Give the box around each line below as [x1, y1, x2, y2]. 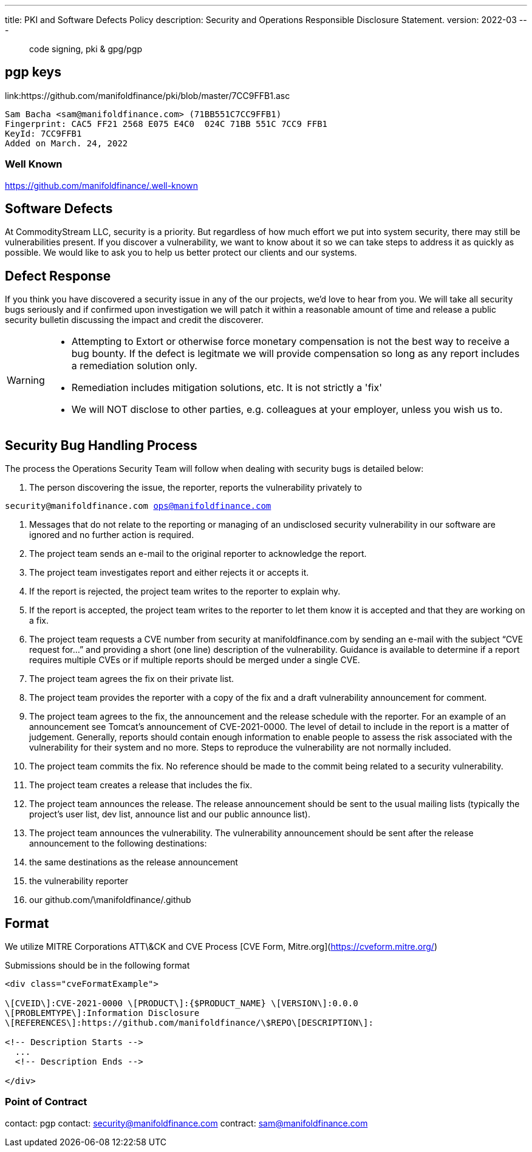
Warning [7, 374, 45, 387]
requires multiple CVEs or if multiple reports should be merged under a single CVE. [29, 655, 360, 666]
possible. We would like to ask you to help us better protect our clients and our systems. [5, 247, 357, 258]
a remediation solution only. [71, 360, 197, 372]
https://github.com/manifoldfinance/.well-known [5, 180, 198, 191]
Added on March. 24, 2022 [5, 138, 128, 148]
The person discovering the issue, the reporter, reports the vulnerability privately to [29, 482, 362, 493]
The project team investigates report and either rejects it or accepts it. [29, 567, 309, 578]
